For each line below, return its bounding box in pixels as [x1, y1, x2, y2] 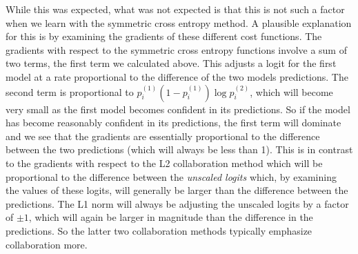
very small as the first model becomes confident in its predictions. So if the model [6, 101, 350, 116]
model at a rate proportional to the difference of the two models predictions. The [6, 69, 348, 84]
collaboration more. [6, 237, 88, 251]
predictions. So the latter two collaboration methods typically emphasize [6, 223, 312, 237]
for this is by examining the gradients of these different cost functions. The [6, 29, 322, 43]
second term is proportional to [6, 84, 134, 99]
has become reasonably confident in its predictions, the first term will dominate [6, 115, 341, 130]
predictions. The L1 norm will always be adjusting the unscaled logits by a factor [6, 196, 349, 211]
